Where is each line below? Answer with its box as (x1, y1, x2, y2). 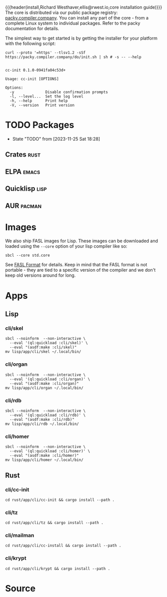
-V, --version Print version (9, 103, 75, 108)
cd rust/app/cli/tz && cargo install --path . (5, 520, 104, 525)
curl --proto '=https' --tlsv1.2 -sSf (5, 50, 86, 55)
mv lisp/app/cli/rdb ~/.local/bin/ (5, 421, 79, 426)
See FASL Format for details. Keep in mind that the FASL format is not (5, 262, 148, 268)
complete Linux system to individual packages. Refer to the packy (5, 20, 141, 26)
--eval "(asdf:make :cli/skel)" (9, 345, 77, 350)
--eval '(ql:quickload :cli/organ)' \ (9, 376, 91, 382)
